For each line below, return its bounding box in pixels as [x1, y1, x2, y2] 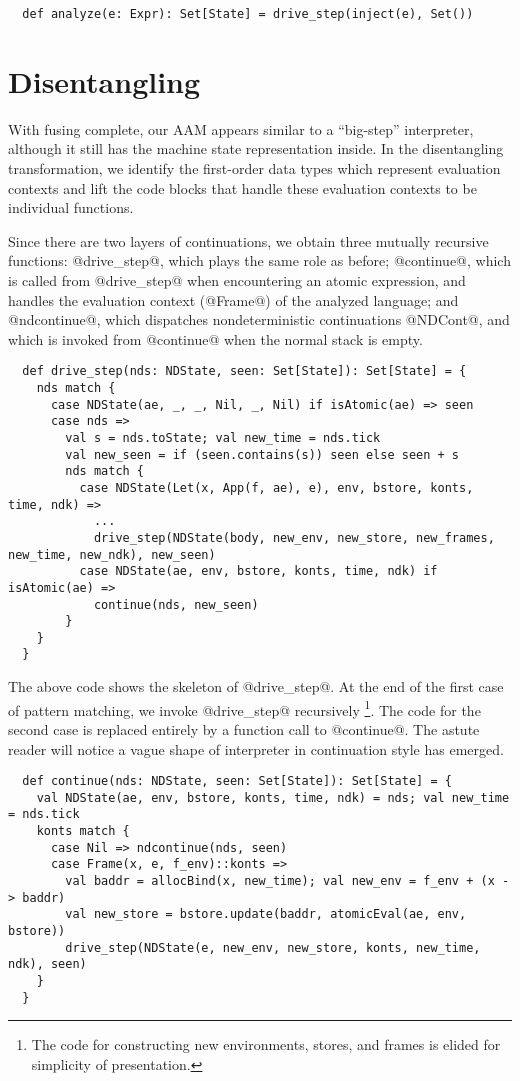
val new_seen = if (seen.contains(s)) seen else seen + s [65, 447, 460, 462]
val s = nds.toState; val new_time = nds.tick [65, 430, 381, 445]
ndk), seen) [8, 957, 87, 972]
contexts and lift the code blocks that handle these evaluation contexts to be [8, 177, 477, 198]
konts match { [36, 824, 130, 839]
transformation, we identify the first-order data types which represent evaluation [8, 157, 501, 178]
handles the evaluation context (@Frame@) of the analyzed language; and [8, 289, 459, 310]
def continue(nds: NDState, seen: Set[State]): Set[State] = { [22, 774, 452, 789]
